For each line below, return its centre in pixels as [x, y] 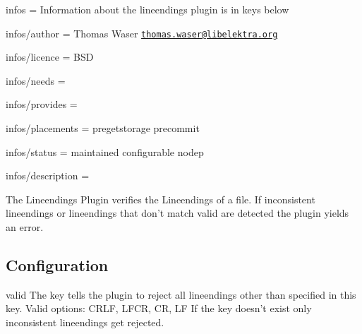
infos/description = [48, 175]
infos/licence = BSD [50, 57]
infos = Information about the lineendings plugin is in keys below [147, 9]
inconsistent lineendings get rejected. [85, 322]
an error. [25, 227]
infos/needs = [36, 80]
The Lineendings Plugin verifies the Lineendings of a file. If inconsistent [161, 199]
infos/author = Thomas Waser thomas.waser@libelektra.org [142, 33]
